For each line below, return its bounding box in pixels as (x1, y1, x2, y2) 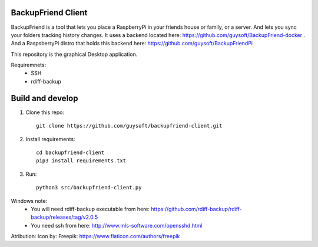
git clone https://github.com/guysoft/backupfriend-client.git (36, 122, 223, 129)
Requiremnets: (11, 62, 47, 69)
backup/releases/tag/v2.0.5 (31, 213, 98, 221)
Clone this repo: (25, 109, 65, 116)
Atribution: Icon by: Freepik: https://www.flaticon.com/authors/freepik (11, 233, 180, 240)
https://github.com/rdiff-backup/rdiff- (151, 205, 243, 212)
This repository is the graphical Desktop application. (11, 51, 138, 58)
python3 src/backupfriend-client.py (36, 184, 142, 191)
